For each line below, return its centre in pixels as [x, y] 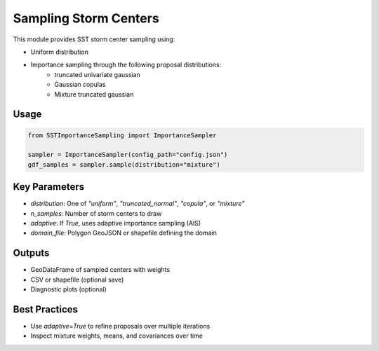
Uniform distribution [60, 52]
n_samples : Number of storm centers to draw [96, 213]
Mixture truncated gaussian [94, 94]
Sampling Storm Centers [86, 18]
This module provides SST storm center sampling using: [94, 39]
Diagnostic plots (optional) [68, 289]
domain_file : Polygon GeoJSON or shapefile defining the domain [124, 233]
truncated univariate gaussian [97, 74]
